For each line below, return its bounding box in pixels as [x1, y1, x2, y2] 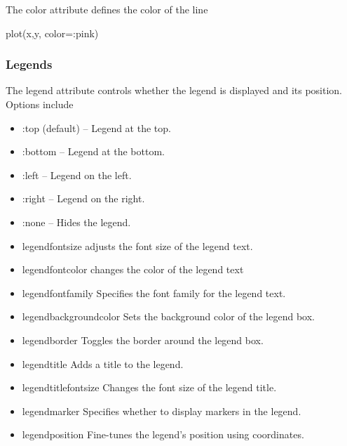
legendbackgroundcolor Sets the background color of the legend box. [22, 309, 315, 324]
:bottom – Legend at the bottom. [22, 144, 165, 159]
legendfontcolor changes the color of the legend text [22, 262, 244, 277]
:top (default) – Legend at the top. [22, 120, 171, 135]
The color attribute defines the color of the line [6, 2, 208, 16]
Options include [6, 97, 74, 111]
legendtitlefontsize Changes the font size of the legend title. [22, 380, 277, 395]
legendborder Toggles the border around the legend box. [22, 332, 264, 347]
